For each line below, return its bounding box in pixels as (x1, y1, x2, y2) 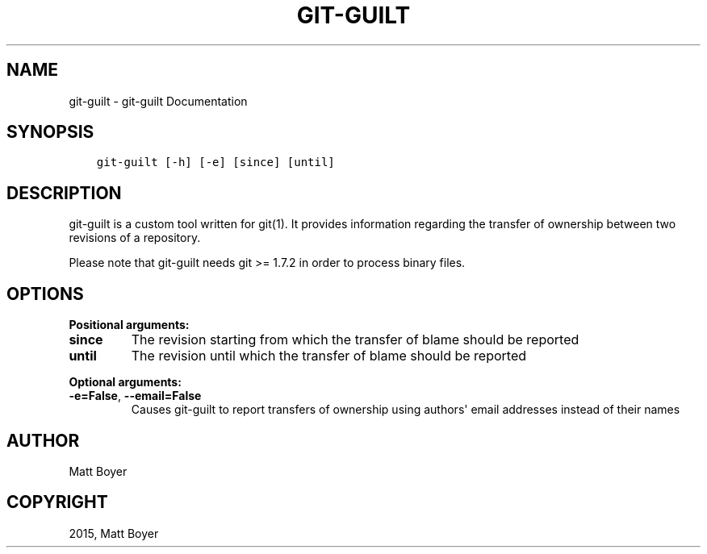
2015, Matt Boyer (69, 526, 159, 540)
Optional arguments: (69, 375, 182, 389)
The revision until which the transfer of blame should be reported (131, 348, 527, 364)
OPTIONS (6, 283, 84, 304)
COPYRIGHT (6, 492, 108, 513)
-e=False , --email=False (69, 389, 202, 403)
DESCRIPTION (6, 182, 122, 203)
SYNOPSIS (6, 122, 94, 143)
